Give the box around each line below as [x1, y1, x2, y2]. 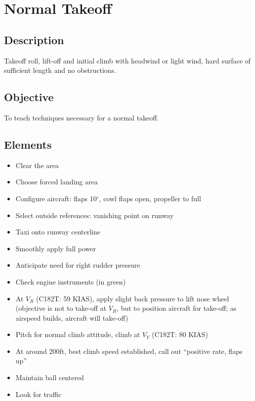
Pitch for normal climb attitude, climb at [15, 329, 140, 340]
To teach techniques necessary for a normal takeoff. [4, 112, 159, 122]
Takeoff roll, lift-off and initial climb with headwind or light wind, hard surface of [4, 55, 251, 65]
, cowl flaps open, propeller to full [99, 193, 201, 203]
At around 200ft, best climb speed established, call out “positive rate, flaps [15, 345, 243, 356]
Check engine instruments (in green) [15, 276, 126, 286]
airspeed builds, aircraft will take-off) [15, 312, 128, 323]
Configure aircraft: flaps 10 [15, 193, 97, 203]
